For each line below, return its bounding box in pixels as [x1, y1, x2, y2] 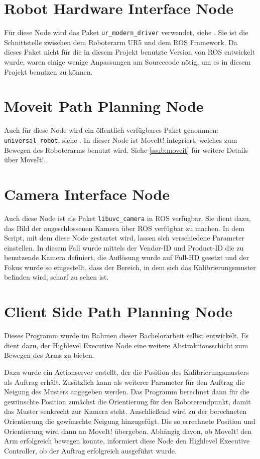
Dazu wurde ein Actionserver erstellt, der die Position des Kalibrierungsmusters [4, 366, 249, 377]
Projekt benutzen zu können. [4, 66, 93, 77]
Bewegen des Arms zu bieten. [4, 350, 94, 360]
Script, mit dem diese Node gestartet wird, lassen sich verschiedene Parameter [4, 233, 244, 243]
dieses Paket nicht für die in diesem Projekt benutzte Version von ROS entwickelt [4, 47, 255, 57]
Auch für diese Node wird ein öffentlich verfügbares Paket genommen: [4, 125, 219, 135]
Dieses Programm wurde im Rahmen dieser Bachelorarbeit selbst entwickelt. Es [4, 330, 249, 341]
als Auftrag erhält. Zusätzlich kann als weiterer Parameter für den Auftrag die [4, 376, 245, 387]
